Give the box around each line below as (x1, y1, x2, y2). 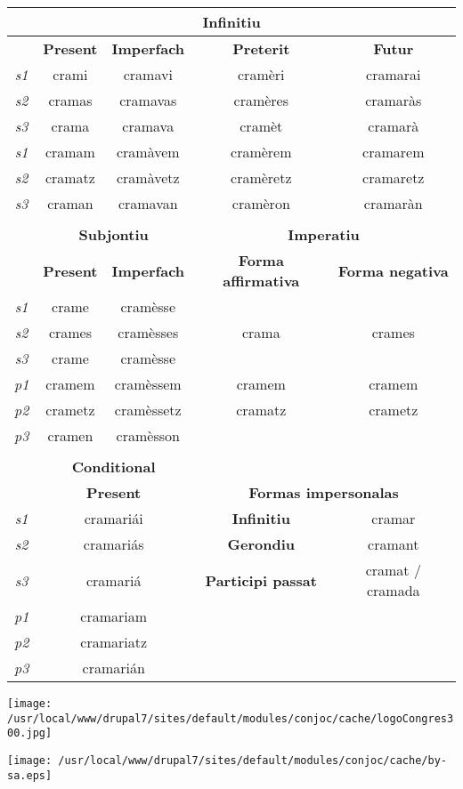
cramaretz (362, 167, 425, 188)
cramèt (240, 116, 283, 136)
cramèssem (114, 374, 182, 394)
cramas (48, 90, 93, 110)
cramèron (231, 193, 290, 213)
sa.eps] (7, 769, 53, 782)
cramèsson (116, 425, 180, 446)
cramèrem (231, 141, 292, 162)
